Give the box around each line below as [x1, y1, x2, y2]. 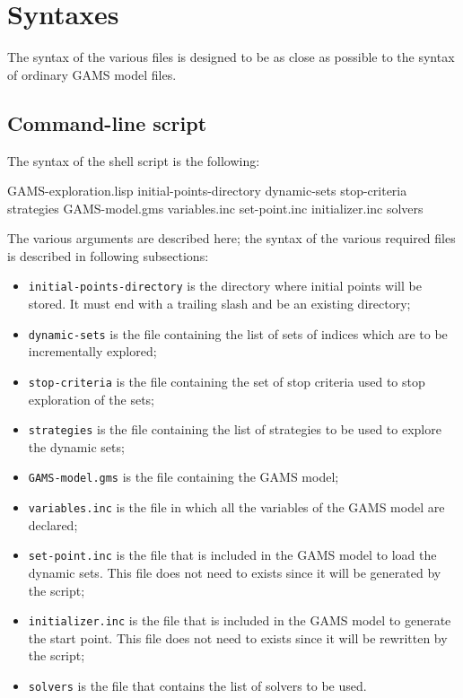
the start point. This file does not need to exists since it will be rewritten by [28, 628, 448, 647]
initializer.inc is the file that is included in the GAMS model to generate [28, 611, 451, 630]
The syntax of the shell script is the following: [7, 151, 260, 170]
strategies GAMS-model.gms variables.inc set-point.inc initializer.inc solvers [7, 198, 424, 217]
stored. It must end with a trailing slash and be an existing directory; [28, 294, 411, 313]
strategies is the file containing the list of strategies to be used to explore [28, 420, 441, 439]
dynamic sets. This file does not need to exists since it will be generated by [28, 563, 441, 582]
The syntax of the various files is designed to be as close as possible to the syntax [7, 48, 455, 66]
